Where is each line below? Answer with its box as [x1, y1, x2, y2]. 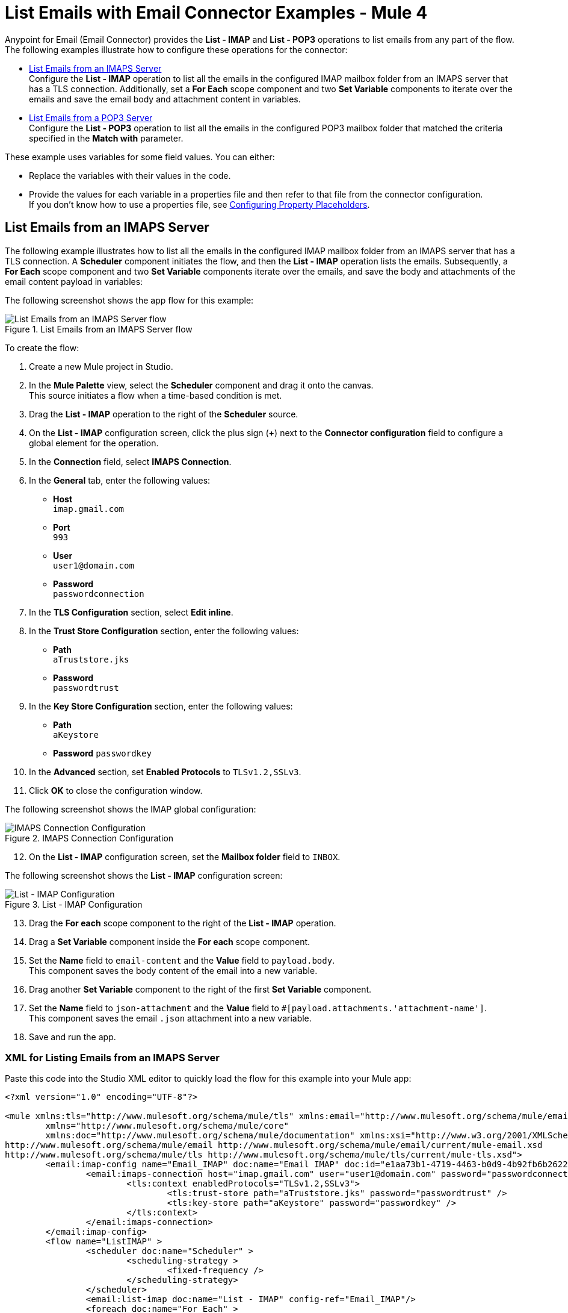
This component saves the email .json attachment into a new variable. [29, 1012, 312, 1023]
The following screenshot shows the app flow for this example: [5, 295, 254, 305]
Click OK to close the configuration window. [29, 785, 203, 796]
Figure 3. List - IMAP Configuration [5, 899, 143, 909]
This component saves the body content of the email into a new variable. [29, 965, 318, 976]
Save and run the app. [29, 1031, 116, 1042]
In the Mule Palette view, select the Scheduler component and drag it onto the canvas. [29, 379, 374, 390]
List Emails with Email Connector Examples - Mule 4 [5, 2, 428, 23]
